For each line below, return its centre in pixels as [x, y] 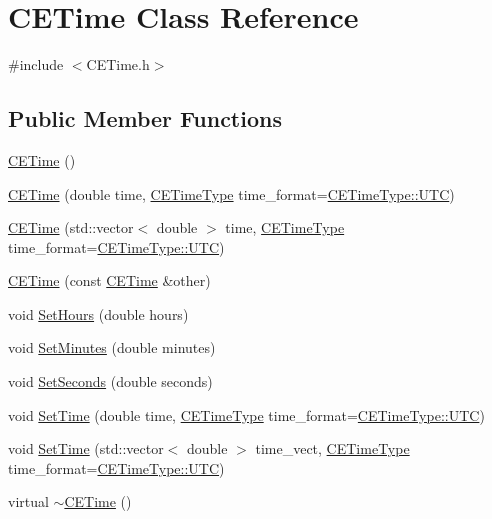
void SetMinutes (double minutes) [112, 347]
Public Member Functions [145, 118]
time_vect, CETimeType [332, 448]
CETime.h [118, 64]
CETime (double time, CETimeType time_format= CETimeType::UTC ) [231, 193]
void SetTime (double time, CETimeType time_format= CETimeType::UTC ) [246, 414]
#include [36, 64]
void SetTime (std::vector [86, 448]
